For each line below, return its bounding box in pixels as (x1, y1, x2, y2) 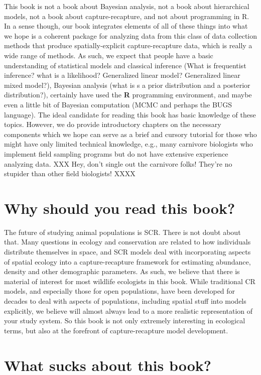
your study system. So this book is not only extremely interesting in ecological (4, 315, 245, 326)
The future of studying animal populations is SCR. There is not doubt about (4, 226, 241, 237)
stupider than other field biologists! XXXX (4, 168, 136, 179)
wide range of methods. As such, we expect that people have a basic (4, 50, 213, 60)
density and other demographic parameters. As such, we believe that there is (4, 266, 240, 277)
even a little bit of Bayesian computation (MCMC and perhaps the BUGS (4, 99, 232, 109)
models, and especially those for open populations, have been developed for (4, 286, 235, 296)
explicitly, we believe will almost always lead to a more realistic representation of (4, 305, 253, 316)
